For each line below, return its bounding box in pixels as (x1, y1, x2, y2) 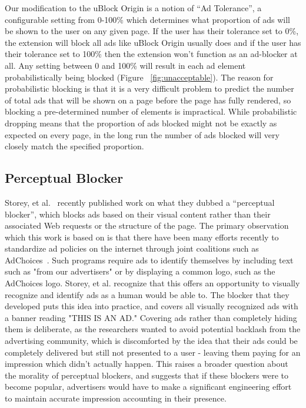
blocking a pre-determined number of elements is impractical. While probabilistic (5, 105, 297, 118)
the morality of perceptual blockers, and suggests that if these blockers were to (5, 369, 289, 381)
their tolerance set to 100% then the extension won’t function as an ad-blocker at (5, 48, 298, 60)
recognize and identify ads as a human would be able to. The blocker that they (5, 288, 290, 300)
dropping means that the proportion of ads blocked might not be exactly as (5, 116, 277, 129)
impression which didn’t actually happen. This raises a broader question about (5, 357, 288, 370)
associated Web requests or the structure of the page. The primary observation (5, 219, 289, 232)
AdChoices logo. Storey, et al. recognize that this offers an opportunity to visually (5, 277, 300, 289)
